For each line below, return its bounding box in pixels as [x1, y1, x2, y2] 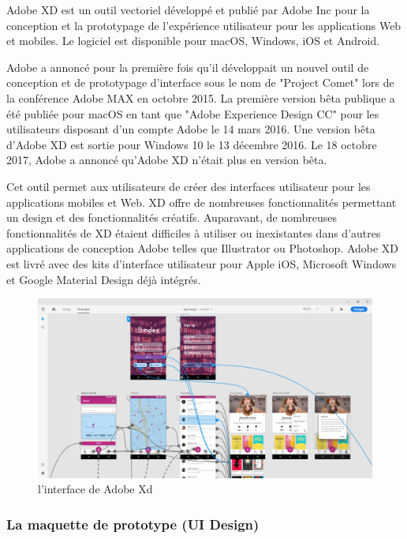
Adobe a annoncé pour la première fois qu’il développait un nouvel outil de [6, 58, 369, 75]
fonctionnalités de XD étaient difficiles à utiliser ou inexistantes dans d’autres [6, 224, 381, 241]
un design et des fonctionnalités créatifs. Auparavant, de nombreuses [6, 209, 338, 226]
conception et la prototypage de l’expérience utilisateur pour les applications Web [6, 17, 401, 33]
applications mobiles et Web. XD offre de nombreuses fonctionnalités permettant [6, 193, 397, 210]
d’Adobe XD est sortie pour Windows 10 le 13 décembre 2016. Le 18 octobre [6, 136, 377, 152]
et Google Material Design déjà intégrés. [6, 271, 201, 287]
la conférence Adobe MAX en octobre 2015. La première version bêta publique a [6, 89, 395, 106]
